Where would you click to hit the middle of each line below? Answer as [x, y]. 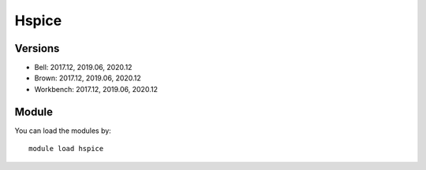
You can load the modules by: [63, 131]
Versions [37, 48]
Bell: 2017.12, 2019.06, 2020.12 [83, 68]
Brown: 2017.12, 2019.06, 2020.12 [88, 78]
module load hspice [66, 149]
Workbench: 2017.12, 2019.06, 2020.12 [96, 89]
